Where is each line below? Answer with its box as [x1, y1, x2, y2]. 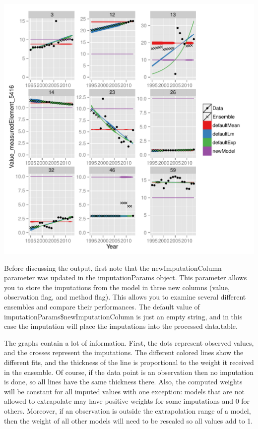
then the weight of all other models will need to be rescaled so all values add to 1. [4, 415, 253, 426]
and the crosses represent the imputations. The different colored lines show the [4, 347, 244, 358]
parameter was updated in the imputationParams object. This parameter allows [4, 272, 247, 283]
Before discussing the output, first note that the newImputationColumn [4, 262, 222, 273]
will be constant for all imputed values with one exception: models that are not [4, 386, 245, 396]
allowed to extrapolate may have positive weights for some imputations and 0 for [4, 396, 250, 406]
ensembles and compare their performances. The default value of [4, 301, 200, 311]
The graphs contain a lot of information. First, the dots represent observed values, [4, 337, 254, 348]
